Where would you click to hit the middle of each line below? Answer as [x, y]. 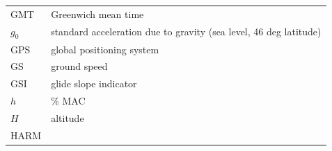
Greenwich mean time [97, 14]
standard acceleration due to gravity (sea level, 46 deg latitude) [186, 32]
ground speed [79, 66]
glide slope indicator [94, 83]
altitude [68, 118]
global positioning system [105, 49]
